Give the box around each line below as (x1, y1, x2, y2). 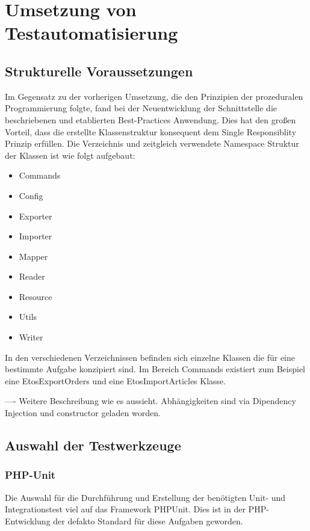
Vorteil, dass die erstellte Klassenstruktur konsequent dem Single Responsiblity (5, 125, 297, 138)
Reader (19, 270, 45, 283)
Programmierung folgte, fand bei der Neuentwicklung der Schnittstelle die (5, 102, 277, 114)
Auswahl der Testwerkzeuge (5, 436, 181, 455)
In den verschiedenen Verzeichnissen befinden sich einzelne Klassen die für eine (5, 351, 295, 363)
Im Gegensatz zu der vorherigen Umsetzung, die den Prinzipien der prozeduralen (5, 90, 303, 102)
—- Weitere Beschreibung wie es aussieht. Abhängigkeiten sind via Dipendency (5, 394, 296, 407)
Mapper (19, 250, 48, 262)
